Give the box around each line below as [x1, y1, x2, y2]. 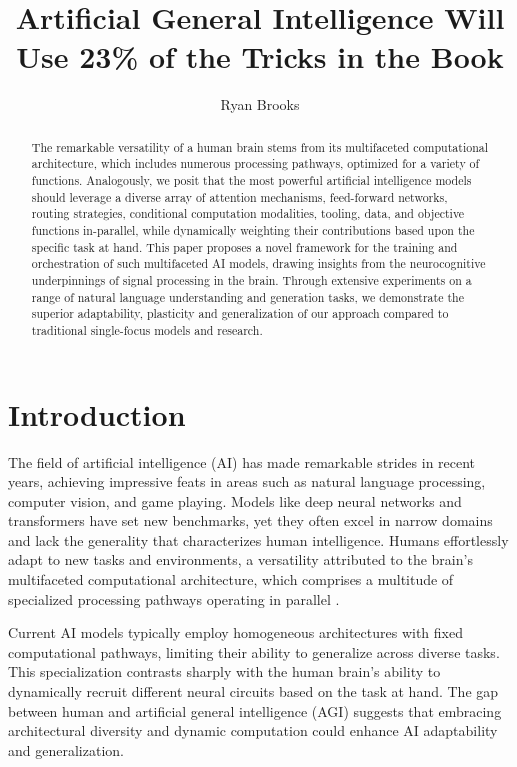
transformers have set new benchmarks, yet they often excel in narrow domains [8, 510, 493, 531]
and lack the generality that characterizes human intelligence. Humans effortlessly [8, 529, 509, 550]
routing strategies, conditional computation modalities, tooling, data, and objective [31, 205, 465, 222]
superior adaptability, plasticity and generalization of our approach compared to [31, 305, 449, 322]
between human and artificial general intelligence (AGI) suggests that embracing [8, 700, 502, 721]
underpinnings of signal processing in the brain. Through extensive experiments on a [31, 271, 472, 288]
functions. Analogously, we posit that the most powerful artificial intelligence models [31, 172, 472, 189]
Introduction [8, 393, 186, 434]
